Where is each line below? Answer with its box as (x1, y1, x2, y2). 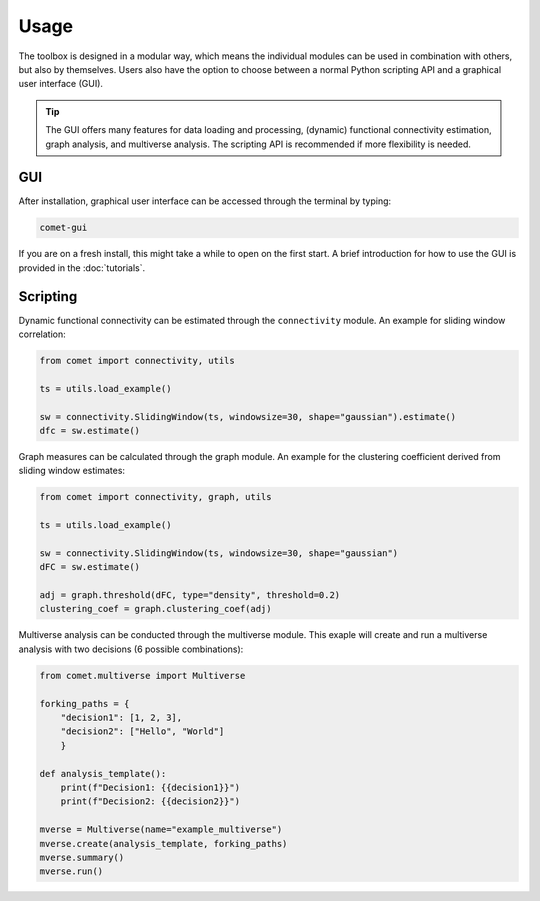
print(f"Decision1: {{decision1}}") (60, 781, 240, 793)
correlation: (18, 328, 67, 340)
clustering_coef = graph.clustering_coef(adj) (39, 603, 272, 615)
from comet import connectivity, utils (39, 355, 235, 367)
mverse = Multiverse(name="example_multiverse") (39, 824, 283, 835)
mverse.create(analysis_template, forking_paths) (39, 838, 288, 849)
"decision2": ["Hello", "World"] (60, 726, 225, 737)
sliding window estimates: (18, 465, 125, 477)
